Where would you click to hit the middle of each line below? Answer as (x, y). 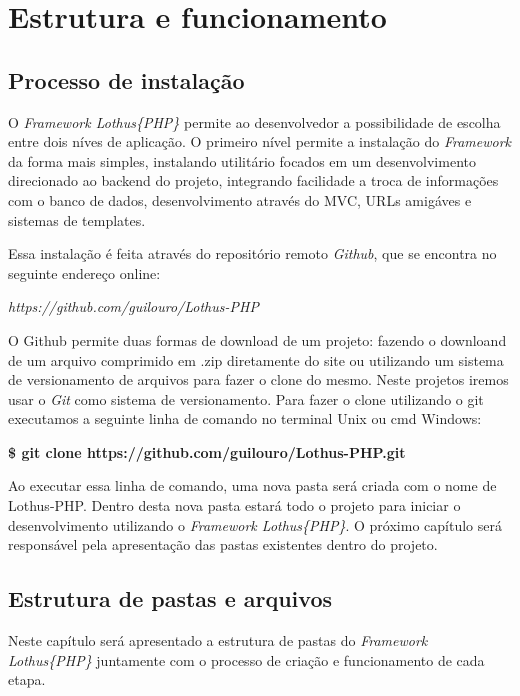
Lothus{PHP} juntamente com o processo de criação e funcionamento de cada (246, 659)
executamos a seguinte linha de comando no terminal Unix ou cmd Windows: (245, 418)
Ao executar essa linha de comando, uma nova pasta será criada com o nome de (252, 485)
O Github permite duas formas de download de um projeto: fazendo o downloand (257, 339)
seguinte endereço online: (84, 272)
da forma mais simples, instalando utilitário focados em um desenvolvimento (242, 160)
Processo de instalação (126, 79)
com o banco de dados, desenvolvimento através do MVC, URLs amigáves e (240, 199)
